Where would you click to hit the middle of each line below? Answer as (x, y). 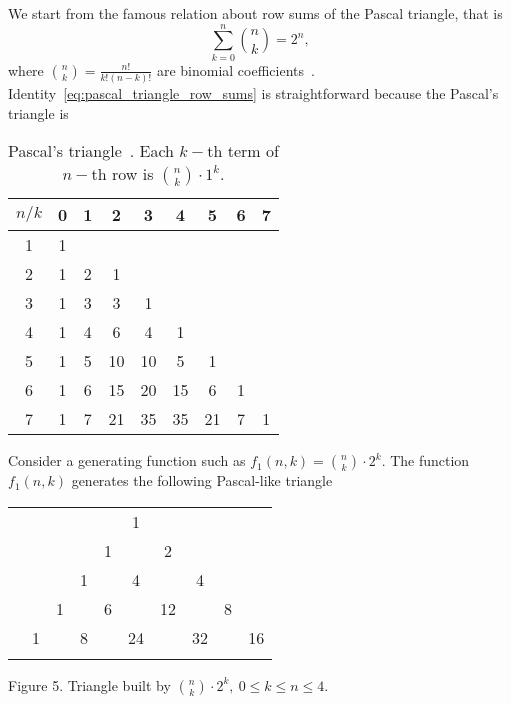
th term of (243, 151)
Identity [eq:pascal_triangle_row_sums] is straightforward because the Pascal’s (253, 93)
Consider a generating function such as (127, 460)
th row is (122, 174)
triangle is (38, 112)
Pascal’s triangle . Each (91, 151)
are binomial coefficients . (235, 69)
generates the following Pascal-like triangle (202, 480)
